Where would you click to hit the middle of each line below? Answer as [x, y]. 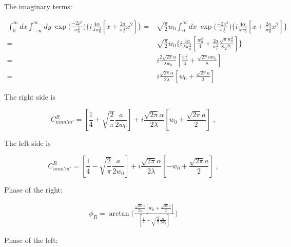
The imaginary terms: [38, 6]
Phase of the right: [33, 189]
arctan [119, 213]
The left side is [27, 143]
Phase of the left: [31, 240]
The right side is [30, 96]
